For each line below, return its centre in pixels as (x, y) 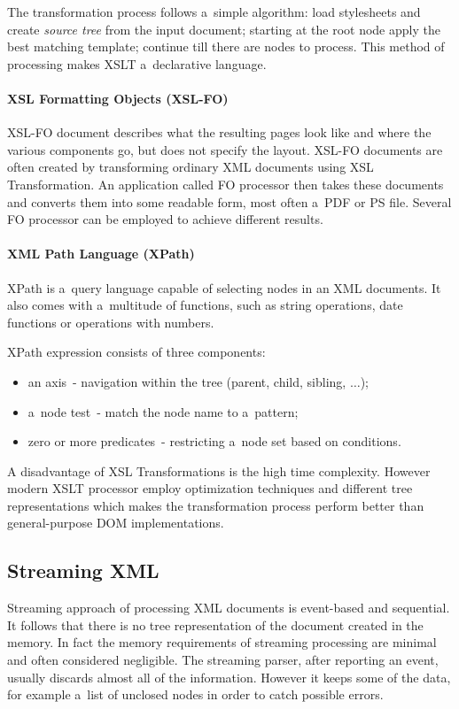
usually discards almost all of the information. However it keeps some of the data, (229, 677)
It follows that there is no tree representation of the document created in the (215, 624)
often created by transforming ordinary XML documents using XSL (191, 167)
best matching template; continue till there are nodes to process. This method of (226, 46)
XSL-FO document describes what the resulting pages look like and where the (219, 132)
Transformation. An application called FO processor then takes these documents (226, 184)
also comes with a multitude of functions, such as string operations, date (205, 305)
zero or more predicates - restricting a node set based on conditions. (214, 441)
